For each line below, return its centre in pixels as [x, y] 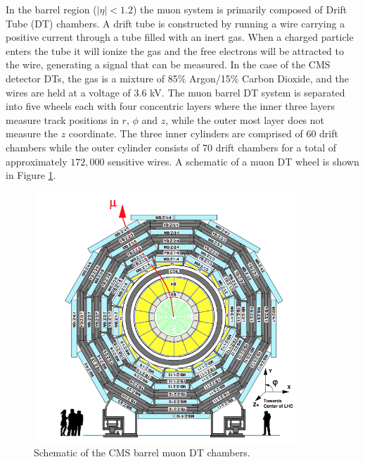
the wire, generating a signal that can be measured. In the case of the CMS [168, 64]
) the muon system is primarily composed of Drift [240, 9]
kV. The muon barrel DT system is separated [248, 92]
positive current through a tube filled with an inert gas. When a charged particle [180, 37]
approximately [37, 161]
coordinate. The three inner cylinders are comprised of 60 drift [203, 133]
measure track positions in [62, 119]
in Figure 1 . [31, 175]
